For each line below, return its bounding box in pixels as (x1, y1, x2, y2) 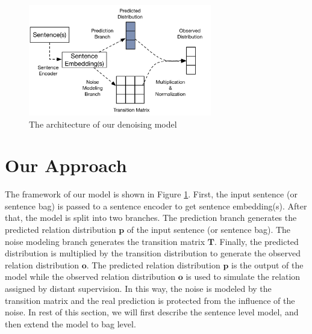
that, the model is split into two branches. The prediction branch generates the (5, 211, 297, 224)
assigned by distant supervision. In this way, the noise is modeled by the (5, 282, 272, 295)
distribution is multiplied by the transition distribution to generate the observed (5, 247, 301, 259)
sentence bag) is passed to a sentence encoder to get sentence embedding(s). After (5, 199, 307, 212)
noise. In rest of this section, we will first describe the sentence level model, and (5, 306, 299, 318)
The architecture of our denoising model (29, 117, 177, 130)
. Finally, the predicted (214, 235, 299, 247)
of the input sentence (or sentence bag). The (126, 223, 291, 236)
